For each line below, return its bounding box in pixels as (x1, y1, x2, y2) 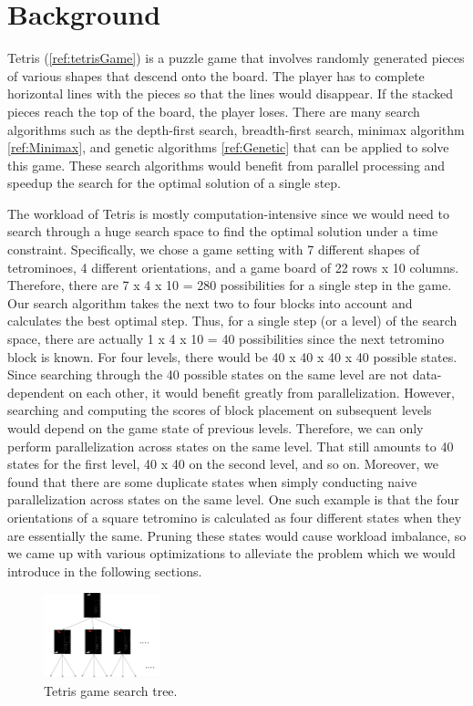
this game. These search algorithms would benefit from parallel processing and (7, 155, 446, 174)
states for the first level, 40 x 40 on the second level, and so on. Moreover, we (7, 454, 438, 473)
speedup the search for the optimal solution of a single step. (7, 173, 342, 192)
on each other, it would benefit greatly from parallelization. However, (68, 382, 455, 401)
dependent (7, 382, 66, 401)
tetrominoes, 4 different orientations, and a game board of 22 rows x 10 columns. (7, 257, 459, 276)
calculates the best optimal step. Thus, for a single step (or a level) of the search (7, 311, 458, 330)
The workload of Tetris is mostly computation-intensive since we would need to (7, 203, 449, 223)
